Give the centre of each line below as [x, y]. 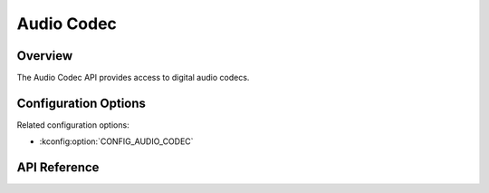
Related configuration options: [73, 125]
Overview [45, 56]
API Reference [58, 168]
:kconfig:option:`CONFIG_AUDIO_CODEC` [116, 141]
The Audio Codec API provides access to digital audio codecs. [133, 78]
